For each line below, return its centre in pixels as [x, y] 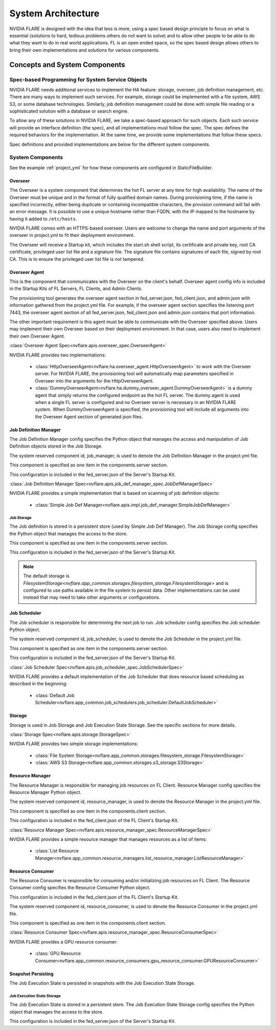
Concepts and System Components [67, 65]
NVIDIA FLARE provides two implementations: [58, 355]
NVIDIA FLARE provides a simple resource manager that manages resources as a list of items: [108, 839]
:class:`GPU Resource [58, 953]
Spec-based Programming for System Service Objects [78, 79]
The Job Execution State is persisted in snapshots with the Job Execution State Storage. [102, 983]
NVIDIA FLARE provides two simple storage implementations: [74, 744]
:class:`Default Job [55, 695]
